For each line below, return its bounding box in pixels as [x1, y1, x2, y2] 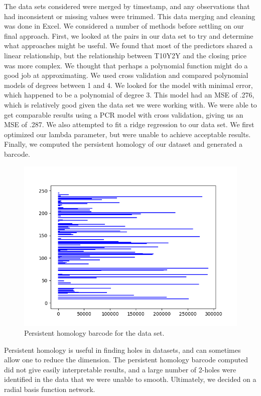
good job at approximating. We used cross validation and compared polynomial [4, 70, 248, 80]
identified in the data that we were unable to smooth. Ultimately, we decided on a [4, 374, 256, 384]
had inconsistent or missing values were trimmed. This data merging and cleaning [4, 11, 255, 21]
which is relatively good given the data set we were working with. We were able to [4, 99, 257, 110]
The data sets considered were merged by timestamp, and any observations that [4, 1, 250, 11]
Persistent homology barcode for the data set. [24, 328, 165, 338]
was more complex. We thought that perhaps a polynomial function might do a [4, 60, 248, 70]
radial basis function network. [4, 384, 95, 394]
